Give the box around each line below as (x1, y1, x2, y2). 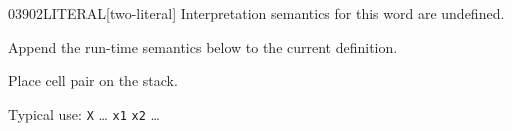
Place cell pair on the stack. (8, 70, 178, 91)
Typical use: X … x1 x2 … (8, 103, 160, 124)
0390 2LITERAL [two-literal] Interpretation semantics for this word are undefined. (8, 3, 505, 23)
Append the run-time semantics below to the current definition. (8, 36, 398, 57)
